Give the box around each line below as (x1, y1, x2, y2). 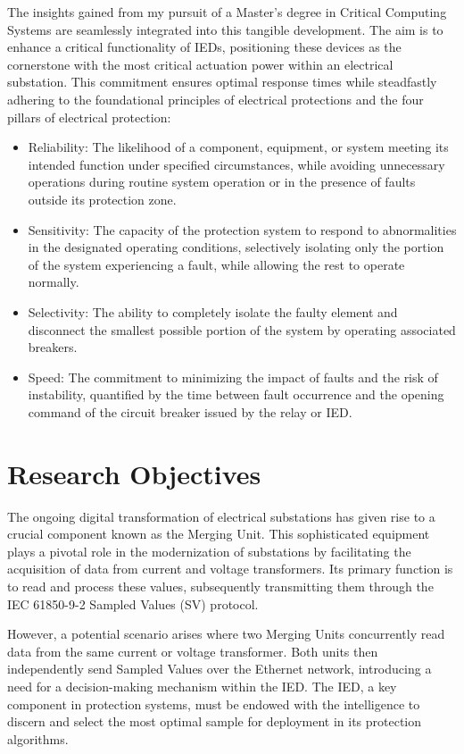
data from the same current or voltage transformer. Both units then (7, 641, 378, 660)
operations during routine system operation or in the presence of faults (28, 172, 416, 191)
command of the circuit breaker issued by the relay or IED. (28, 402, 352, 421)
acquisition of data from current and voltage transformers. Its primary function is (7, 559, 453, 578)
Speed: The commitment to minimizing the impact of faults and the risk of (28, 367, 438, 386)
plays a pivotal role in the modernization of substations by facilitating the (7, 541, 411, 560)
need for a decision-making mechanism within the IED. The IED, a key (7, 676, 397, 695)
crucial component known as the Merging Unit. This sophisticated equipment (7, 524, 430, 543)
